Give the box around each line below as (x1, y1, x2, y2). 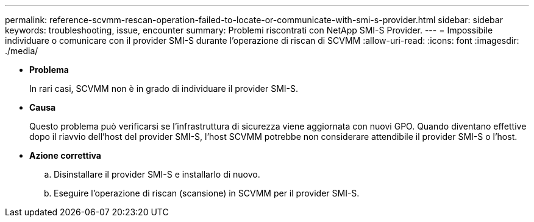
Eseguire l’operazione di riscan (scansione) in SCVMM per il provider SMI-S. (54, 188, 360, 198)
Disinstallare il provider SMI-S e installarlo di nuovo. (54, 169, 260, 179)
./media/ (5, 46, 38, 56)
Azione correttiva (29, 150, 101, 161)
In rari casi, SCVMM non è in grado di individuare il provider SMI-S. (29, 83, 299, 94)
